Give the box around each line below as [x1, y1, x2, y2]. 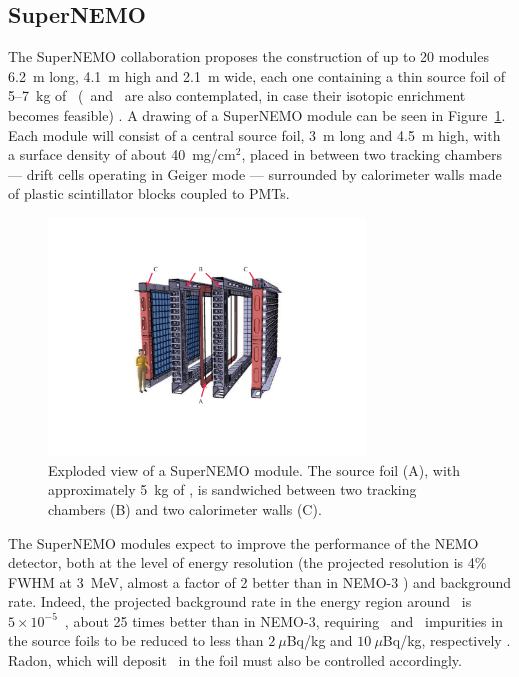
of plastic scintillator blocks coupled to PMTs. [8, 183, 290, 204]
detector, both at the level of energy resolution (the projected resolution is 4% [8, 552, 487, 573]
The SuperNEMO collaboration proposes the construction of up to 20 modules [8, 46, 489, 67]
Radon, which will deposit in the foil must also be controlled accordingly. [8, 650, 462, 671]
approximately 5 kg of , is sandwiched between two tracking [48, 479, 417, 500]
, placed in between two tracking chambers [241, 144, 503, 165]
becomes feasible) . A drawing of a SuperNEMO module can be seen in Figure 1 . [8, 104, 506, 125]
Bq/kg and [286, 630, 353, 651]
